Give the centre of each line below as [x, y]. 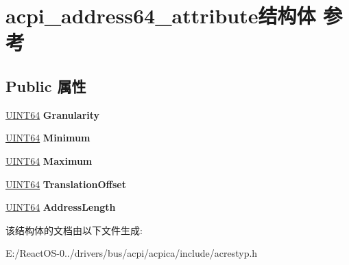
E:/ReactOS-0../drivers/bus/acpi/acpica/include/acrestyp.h [132, 253]
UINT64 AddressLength [61, 207]
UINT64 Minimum [48, 138]
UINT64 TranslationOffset [66, 184]
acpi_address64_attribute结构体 [161, 15]
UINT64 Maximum [49, 160]
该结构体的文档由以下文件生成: [74, 230]
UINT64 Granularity [53, 114]
